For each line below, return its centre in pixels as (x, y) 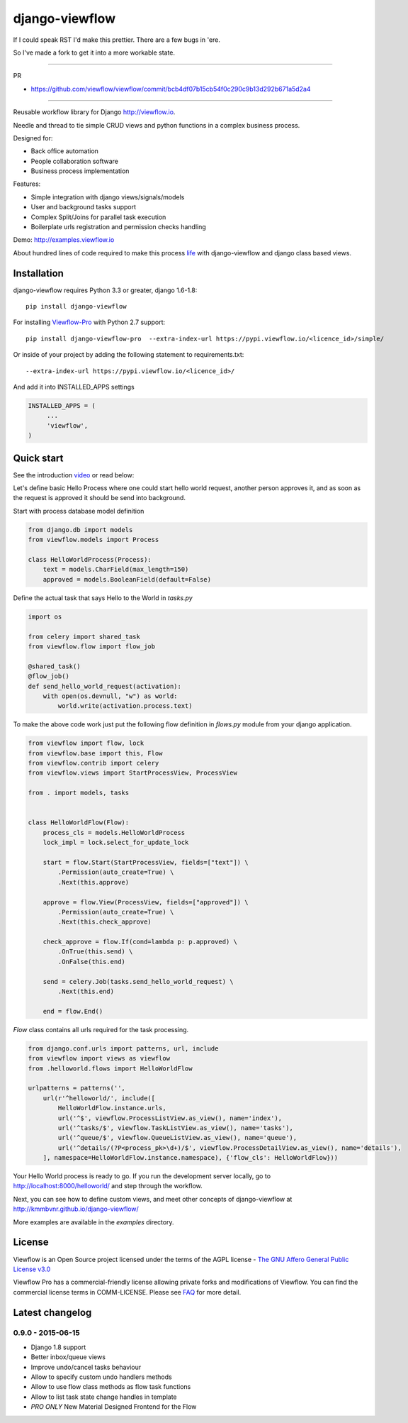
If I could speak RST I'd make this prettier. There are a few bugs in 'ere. (117, 40)
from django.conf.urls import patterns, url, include (123, 1048)
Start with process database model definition (79, 511)
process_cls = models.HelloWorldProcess (114, 832)
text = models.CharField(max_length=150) (116, 570)
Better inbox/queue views (68, 1357)
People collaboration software (74, 161)
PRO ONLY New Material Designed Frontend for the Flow (114, 1407)
